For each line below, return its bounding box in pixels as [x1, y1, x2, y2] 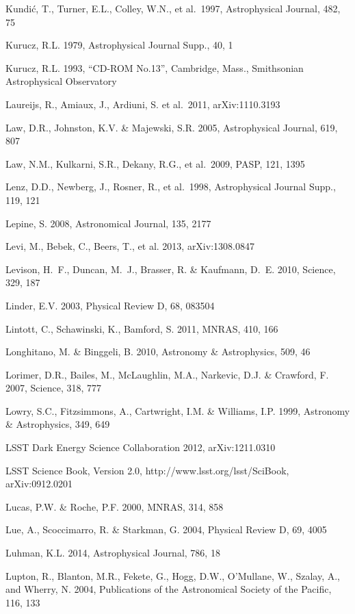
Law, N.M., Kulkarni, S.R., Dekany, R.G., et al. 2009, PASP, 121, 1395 [5, 156, 305, 170]
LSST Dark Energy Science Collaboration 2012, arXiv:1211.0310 [5, 440, 276, 455]
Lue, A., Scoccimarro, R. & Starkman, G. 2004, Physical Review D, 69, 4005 [5, 522, 327, 537]
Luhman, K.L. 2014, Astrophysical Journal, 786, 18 [5, 546, 220, 560]
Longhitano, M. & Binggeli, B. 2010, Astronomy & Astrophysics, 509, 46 [5, 344, 311, 359]
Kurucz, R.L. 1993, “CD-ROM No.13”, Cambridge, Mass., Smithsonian [5, 60, 304, 75]
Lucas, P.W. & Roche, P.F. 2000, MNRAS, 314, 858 [5, 499, 224, 513]
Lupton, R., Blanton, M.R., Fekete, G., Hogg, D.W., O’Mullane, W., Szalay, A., [5, 568, 341, 583]
